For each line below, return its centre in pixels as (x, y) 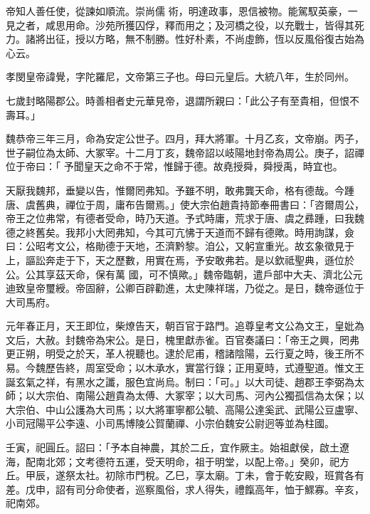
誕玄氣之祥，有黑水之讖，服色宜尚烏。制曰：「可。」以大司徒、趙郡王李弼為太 (185, 381)
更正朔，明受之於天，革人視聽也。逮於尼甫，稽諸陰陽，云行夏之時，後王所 (180, 353)
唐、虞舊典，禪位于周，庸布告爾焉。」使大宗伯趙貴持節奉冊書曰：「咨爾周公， (185, 204)
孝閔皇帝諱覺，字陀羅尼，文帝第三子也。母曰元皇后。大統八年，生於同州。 (180, 77)
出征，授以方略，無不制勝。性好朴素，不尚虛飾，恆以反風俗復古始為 (205, 39)
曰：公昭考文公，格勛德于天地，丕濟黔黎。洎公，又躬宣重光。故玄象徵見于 (180, 246)
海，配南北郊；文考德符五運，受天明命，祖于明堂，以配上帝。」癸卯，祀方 (178, 461)
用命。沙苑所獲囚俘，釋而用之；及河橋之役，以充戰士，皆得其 (210, 25)
